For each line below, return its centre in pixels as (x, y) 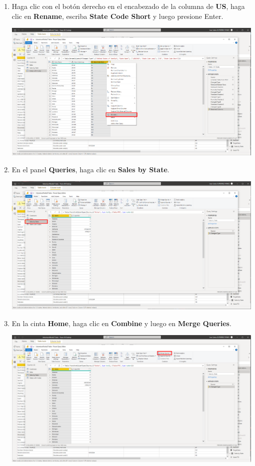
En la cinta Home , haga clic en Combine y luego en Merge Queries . (122, 323)
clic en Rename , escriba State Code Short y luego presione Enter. (118, 16)
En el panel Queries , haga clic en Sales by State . (90, 169)
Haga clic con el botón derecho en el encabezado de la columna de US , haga (128, 6)
